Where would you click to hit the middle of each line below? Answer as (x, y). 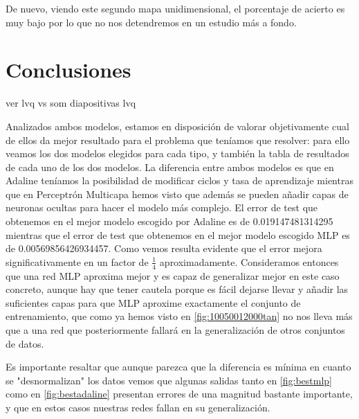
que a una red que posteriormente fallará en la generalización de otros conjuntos (175, 330)
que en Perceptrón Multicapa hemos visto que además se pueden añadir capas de (177, 194)
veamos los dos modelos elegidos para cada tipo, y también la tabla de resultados (177, 153)
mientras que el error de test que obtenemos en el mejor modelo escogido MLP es (178, 234)
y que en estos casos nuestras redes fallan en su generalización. (138, 408)
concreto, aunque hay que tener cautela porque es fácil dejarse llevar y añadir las (177, 289)
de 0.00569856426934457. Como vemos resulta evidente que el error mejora (164, 248)
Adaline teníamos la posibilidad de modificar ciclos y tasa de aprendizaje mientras (179, 180)
